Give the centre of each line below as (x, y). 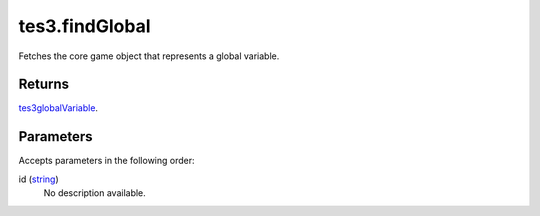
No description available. (95, 193)
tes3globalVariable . (58, 108)
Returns (44, 84)
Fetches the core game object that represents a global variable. (149, 56)
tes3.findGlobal (84, 26)
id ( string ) (38, 179)
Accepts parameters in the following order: (106, 161)
